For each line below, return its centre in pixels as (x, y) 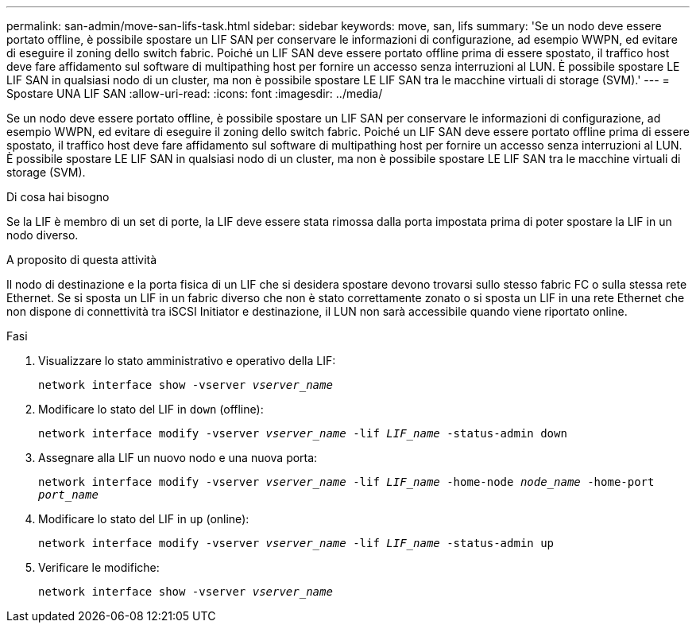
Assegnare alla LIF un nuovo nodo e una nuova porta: (178, 458)
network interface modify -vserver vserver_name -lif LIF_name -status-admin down (303, 433)
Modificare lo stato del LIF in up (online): (144, 519)
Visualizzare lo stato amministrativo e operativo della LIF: (187, 361)
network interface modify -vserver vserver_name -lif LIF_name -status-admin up (296, 543)
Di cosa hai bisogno (58, 197)
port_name (68, 495)
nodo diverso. (43, 235)
